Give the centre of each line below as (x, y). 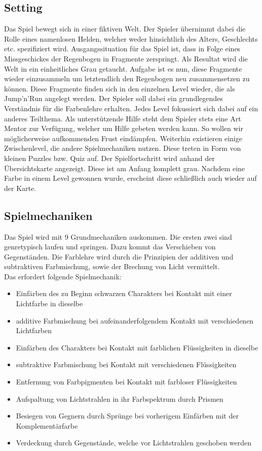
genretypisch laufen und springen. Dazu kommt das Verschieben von (110, 247)
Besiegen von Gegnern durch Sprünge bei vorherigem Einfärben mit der (127, 416)
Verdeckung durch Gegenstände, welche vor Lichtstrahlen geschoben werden (134, 443)
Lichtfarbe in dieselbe (49, 303)
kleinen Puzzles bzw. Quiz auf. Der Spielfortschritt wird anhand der (109, 158)
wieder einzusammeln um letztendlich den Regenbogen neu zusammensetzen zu (127, 78)
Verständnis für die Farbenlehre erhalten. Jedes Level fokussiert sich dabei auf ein (131, 108)
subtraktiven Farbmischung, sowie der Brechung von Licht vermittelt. (112, 266)
